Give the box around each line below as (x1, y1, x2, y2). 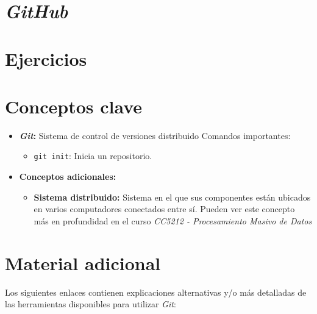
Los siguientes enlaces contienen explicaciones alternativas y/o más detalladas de (5, 285, 307, 298)
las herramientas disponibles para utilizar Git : (5, 298, 176, 310)
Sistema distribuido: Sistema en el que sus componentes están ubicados (34, 190, 311, 203)
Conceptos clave (5, 93, 143, 118)
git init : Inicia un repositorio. (34, 149, 152, 162)
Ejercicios (5, 46, 87, 71)
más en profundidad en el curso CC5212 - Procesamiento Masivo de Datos (34, 214, 312, 227)
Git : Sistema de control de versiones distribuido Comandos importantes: (19, 129, 291, 141)
